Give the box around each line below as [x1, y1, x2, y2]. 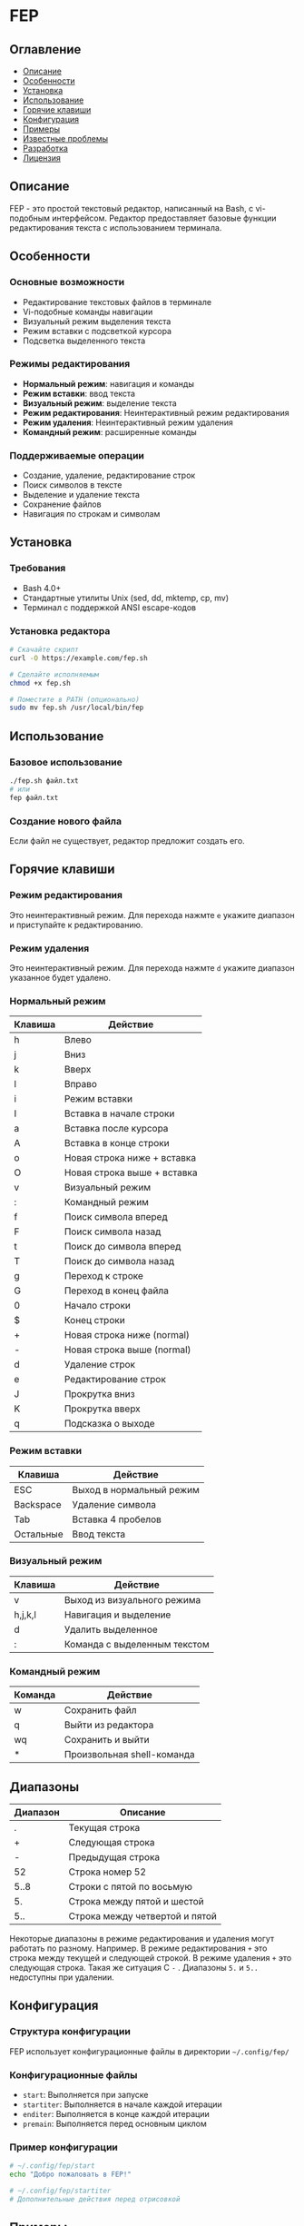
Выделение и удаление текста [22, 490, 141, 500]
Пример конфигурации [9, 2141, 118, 2153]
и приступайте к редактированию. [9, 919, 143, 930]
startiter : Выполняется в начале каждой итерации [22, 2099, 222, 2110]
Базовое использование [9, 756, 123, 768]
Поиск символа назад [64, 1225, 162, 1238]
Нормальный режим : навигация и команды [22, 378, 195, 389]
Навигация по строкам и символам [22, 509, 161, 519]
